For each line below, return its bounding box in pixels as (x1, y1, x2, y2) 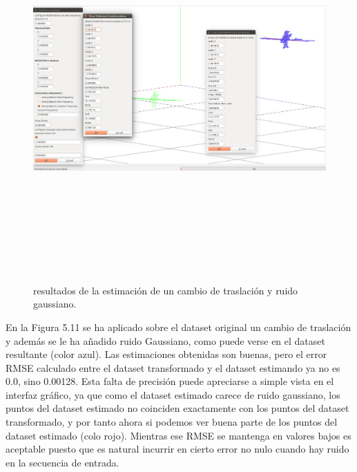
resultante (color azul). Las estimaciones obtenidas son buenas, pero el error (6, 347, 327, 361)
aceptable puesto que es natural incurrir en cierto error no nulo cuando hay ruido (6, 442, 349, 456)
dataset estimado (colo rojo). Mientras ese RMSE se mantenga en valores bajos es (6, 428, 351, 442)
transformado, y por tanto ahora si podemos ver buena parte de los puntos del (6, 415, 338, 429)
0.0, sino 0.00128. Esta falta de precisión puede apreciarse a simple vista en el (6, 374, 334, 388)
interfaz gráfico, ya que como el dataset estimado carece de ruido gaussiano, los (6, 387, 340, 402)
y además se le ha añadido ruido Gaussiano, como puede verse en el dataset (6, 333, 325, 348)
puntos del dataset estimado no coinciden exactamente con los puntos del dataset (6, 401, 349, 415)
